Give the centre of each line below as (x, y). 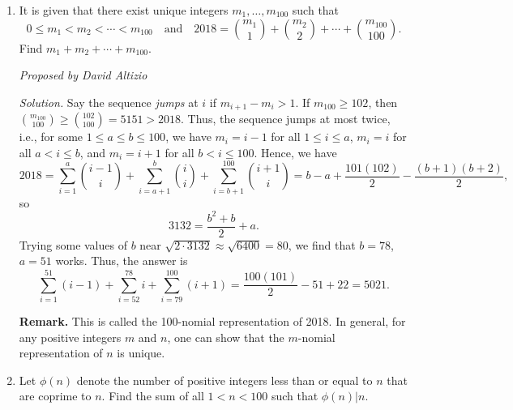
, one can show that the (226, 337)
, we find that (322, 244)
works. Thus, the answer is (122, 261)
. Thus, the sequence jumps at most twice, (286, 119)
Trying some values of (73, 244)
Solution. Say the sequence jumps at (109, 102)
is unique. (141, 353)
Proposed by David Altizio (83, 75)
